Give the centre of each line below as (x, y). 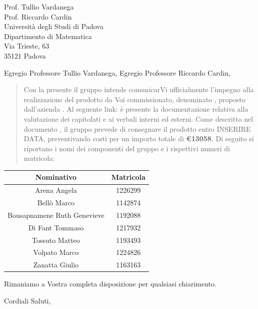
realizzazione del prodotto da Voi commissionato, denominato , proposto (134, 99)
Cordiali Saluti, (27, 300)
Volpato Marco (56, 252)
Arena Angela (56, 190)
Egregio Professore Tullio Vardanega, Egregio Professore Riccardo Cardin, (117, 72)
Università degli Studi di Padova (54, 26)
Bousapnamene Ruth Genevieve (56, 215)
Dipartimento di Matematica (48, 36)
